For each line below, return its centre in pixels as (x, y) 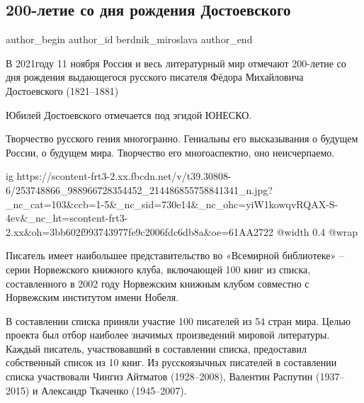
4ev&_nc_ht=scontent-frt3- (67, 218)
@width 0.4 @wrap (317, 231)
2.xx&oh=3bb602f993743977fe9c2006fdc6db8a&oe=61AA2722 (140, 231)
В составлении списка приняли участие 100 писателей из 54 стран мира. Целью (178, 320)
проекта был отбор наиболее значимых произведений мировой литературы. (168, 335)
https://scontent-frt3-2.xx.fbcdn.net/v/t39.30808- (124, 176)
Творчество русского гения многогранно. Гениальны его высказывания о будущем (182, 138)
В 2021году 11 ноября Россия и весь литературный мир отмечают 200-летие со (176, 63)
